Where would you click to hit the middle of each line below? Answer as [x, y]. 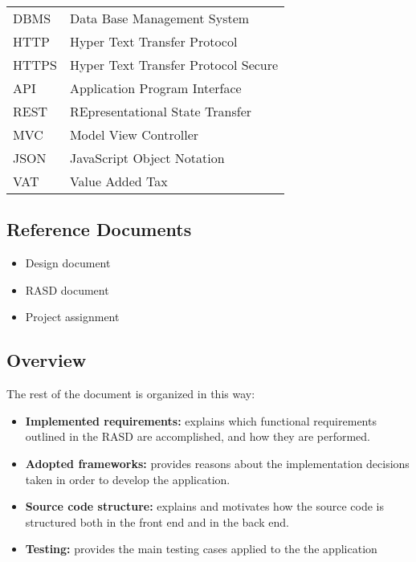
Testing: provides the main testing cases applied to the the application [201, 549]
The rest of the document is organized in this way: [131, 394]
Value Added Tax [118, 181]
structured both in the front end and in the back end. [157, 521]
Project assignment [72, 317]
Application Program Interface [155, 88]
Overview [47, 360]
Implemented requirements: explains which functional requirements [201, 420]
